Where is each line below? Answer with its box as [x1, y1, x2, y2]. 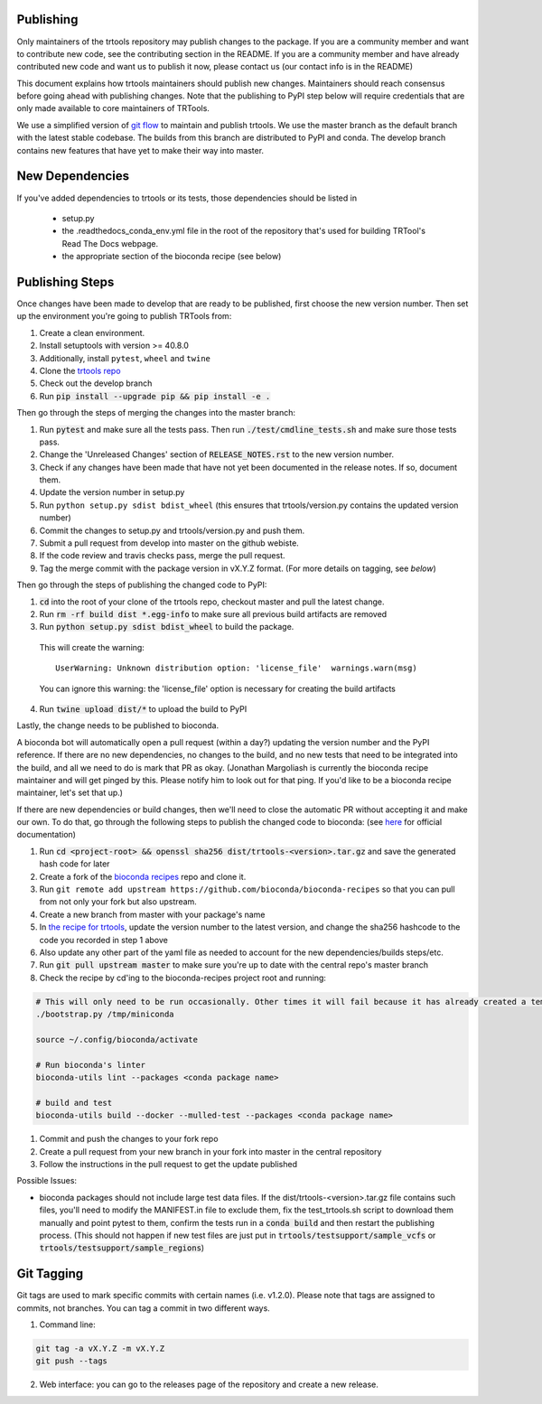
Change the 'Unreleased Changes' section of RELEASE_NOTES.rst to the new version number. [39, 449, 395, 460]
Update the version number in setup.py [39, 487, 185, 498]
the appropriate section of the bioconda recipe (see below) [61, 251, 282, 262]
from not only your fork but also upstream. [39, 896, 198, 907]
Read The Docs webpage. [61, 238, 159, 248]
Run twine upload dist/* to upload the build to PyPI [39, 703, 248, 714]
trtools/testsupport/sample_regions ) [39, 1242, 205, 1253]
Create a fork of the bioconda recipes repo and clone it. [39, 871, 247, 882]
